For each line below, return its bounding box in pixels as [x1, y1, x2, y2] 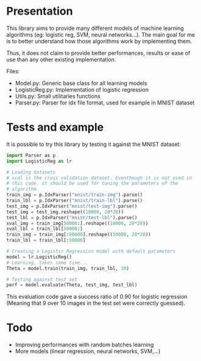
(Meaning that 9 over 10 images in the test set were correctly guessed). [6, 299, 186, 307]
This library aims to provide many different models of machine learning [6, 24, 184, 32]
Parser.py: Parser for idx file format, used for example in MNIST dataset [15, 99, 195, 106]
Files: [6, 67, 20, 75]
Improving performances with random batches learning [15, 341, 154, 349]
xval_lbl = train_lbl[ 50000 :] [6, 226, 83, 232]
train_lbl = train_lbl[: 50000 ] [6, 237, 86, 244]
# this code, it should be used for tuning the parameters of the [6, 180, 178, 187]
